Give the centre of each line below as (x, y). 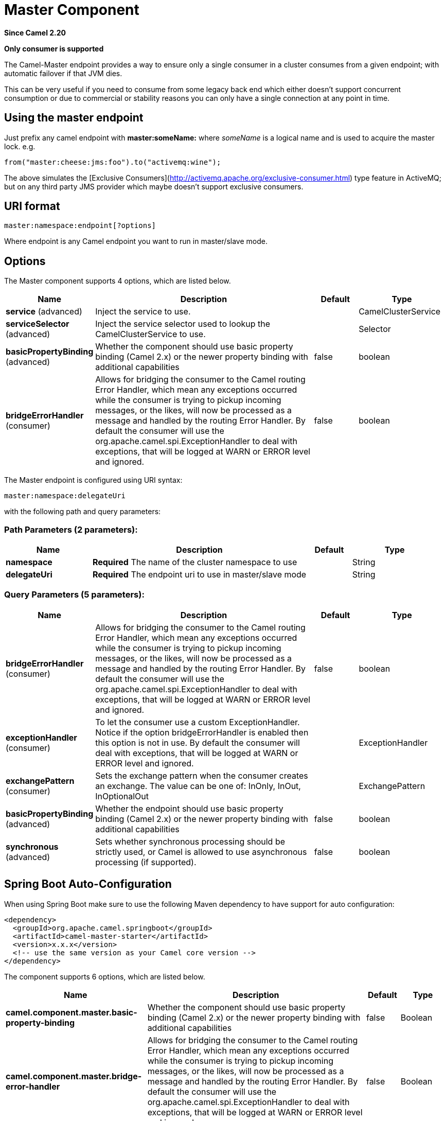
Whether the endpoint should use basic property (189, 808)
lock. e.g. (20, 146)
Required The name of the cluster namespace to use (195, 562)
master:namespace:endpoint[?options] (80, 226)
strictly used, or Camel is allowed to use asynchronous (201, 852)
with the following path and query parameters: (83, 512)
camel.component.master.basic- (72, 1012)
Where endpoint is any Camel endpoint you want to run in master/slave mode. (136, 241)
